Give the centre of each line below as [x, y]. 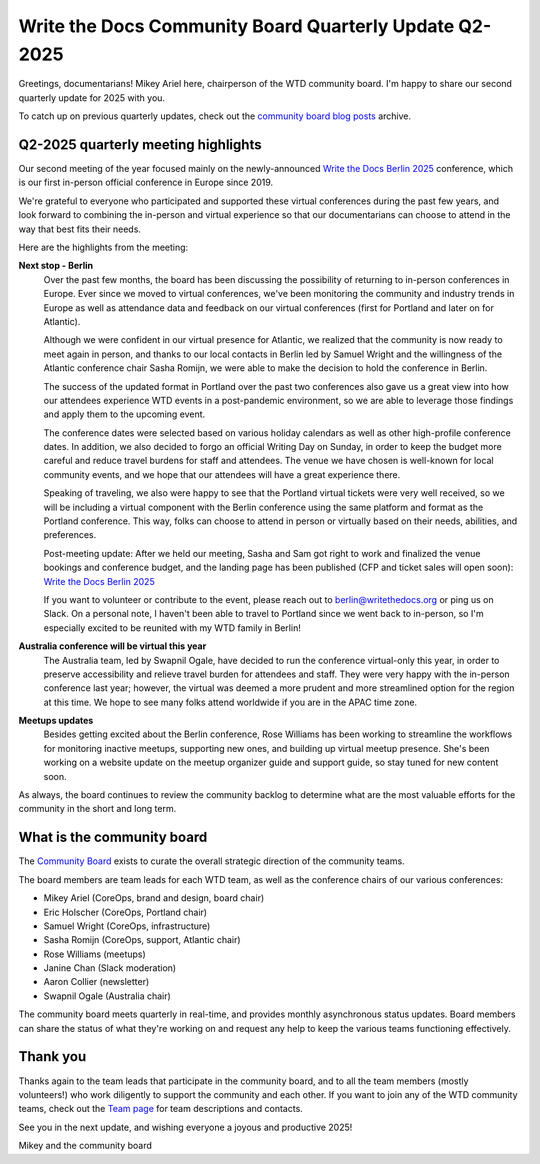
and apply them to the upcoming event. [124, 414]
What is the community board [113, 837]
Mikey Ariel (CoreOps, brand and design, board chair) [154, 898]
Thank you [52, 1056]
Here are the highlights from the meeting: [103, 247]
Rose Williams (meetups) [95, 954]
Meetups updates [56, 721]
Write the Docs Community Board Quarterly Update [236, 26]
